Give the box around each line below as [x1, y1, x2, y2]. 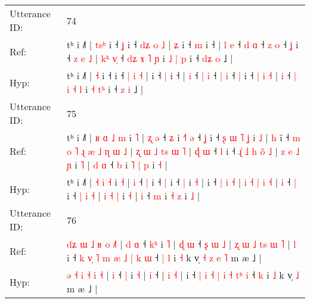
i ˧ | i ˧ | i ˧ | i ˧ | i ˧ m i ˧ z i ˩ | [66, 189, 200, 202]
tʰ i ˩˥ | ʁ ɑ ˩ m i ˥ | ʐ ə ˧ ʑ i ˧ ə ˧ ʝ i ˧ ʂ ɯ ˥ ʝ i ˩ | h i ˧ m [66, 130, 300, 144]
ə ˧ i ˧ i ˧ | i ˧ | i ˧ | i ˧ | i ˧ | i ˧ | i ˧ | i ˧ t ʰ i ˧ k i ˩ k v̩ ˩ [66, 268, 299, 282]
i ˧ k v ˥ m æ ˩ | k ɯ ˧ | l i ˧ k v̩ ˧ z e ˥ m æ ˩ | [66, 251, 262, 264]
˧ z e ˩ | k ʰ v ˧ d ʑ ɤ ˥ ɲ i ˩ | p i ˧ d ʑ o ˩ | [66, 51, 233, 65]
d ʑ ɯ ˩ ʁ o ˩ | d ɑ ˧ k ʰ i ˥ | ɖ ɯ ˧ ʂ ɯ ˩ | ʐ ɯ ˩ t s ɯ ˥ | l [66, 237, 296, 251]
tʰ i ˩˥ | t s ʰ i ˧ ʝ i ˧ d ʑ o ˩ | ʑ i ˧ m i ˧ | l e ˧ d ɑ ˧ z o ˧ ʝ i [66, 38, 299, 51]
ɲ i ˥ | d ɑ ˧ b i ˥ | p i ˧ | [66, 158, 168, 171]
